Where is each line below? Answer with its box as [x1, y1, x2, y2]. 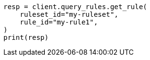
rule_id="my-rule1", [19, 18, 98, 26]
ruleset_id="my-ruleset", [19, 11, 119, 18]
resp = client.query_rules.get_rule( [3, 3, 148, 11]
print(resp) [3, 34, 49, 41]
